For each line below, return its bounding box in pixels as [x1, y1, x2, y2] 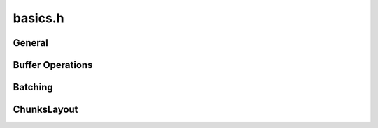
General [13, 37, 49, 49]
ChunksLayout [13, 104, 78, 115]
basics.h [13, 10, 64, 26]
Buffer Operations [13, 59, 93, 71]
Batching [13, 81, 54, 93]
